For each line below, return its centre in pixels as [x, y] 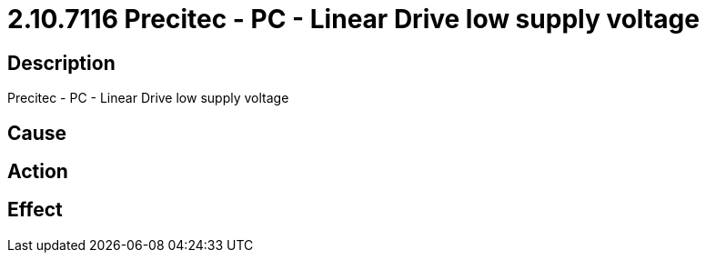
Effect [35, 210]
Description [61, 63]
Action [38, 172]
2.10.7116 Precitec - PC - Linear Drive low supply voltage [353, 19]
